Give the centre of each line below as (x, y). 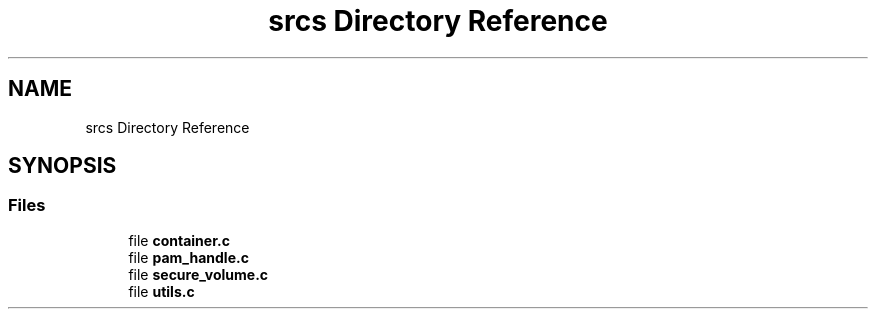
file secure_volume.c (198, 274)
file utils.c (161, 291)
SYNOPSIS (62, 166)
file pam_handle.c (188, 257)
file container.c (179, 240)
